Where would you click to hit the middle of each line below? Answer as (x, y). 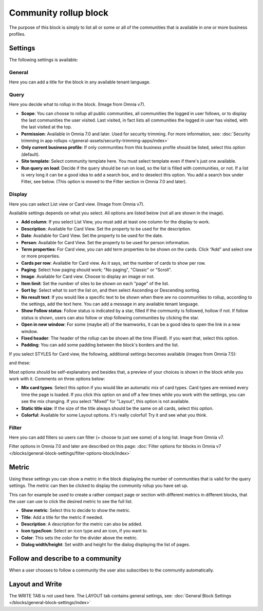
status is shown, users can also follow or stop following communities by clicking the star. (110, 317)
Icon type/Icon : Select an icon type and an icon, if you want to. (85, 531)
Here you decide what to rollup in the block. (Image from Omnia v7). (77, 105)
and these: (20, 363)
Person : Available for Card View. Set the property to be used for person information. (105, 242)
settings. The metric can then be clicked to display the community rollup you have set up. (99, 485)
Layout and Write (36, 584)
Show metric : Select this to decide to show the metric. (76, 510)
